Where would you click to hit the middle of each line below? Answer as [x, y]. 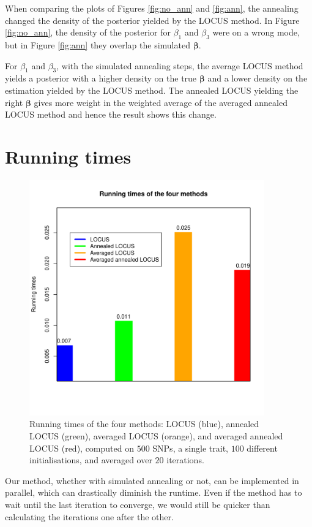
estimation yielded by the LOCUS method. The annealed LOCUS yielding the [152, 90]
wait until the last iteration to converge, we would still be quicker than [138, 505]
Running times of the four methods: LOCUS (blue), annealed [144, 424]
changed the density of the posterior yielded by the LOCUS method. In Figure [152, 20]
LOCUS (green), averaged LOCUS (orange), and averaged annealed [156, 436]
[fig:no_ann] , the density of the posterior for [88, 32]
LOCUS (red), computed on [82, 448]
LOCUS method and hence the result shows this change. [111, 114]
